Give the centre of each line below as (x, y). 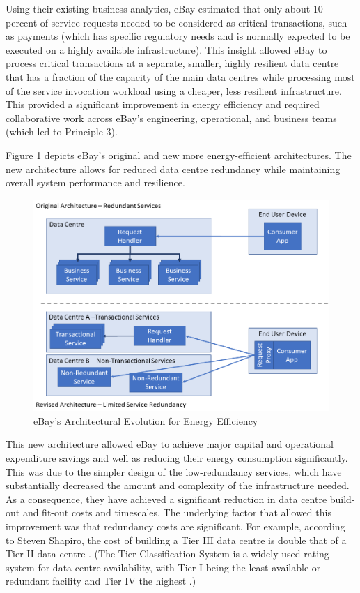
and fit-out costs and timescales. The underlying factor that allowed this (177, 512)
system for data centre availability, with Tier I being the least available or (163, 567)
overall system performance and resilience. (95, 182)
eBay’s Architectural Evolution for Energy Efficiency (146, 420)
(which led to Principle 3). (62, 132)
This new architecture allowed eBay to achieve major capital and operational (170, 444)
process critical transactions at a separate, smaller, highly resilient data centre (172, 63)
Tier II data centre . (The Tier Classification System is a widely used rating (167, 554)
